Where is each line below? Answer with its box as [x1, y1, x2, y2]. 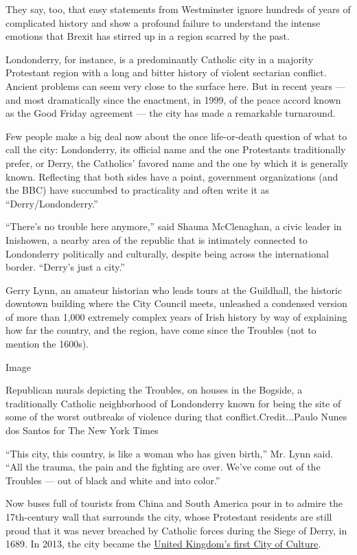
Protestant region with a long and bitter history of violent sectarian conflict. [5, 65, 327, 80]
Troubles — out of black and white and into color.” [5, 473, 220, 487]
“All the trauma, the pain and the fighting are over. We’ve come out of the [5, 460, 321, 474]
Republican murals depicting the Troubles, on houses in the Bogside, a [5, 383, 303, 397]
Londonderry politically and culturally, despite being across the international [5, 246, 329, 260]
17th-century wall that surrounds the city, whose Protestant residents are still [5, 510, 332, 523]
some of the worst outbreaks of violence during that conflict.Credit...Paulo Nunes [5, 409, 347, 424]
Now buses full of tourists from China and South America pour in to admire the [5, 496, 343, 510]
